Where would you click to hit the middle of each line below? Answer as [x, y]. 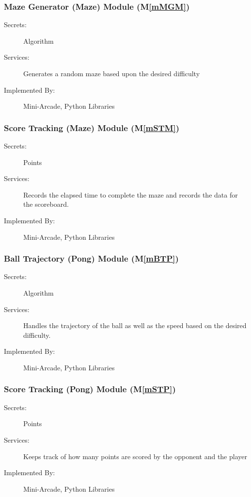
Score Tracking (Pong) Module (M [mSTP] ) [90, 389]
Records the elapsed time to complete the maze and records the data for [131, 194]
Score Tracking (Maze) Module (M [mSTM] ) [92, 127]
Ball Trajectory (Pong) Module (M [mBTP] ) [91, 258]
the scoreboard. [46, 204]
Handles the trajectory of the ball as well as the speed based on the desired [135, 325]
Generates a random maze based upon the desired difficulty [112, 73]
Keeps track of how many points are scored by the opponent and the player [135, 456]
